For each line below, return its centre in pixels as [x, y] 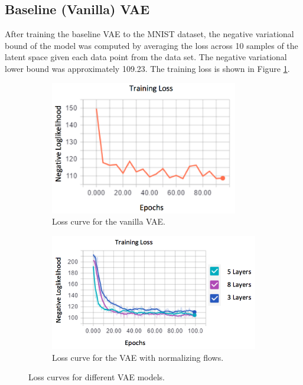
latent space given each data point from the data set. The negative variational [146, 57]
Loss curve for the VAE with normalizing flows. [138, 357]
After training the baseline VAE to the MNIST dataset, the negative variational [149, 34]
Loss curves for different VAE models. [97, 377]
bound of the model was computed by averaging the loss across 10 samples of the [151, 45]
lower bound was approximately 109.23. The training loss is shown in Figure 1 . [147, 68]
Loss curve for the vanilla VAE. [109, 221]
